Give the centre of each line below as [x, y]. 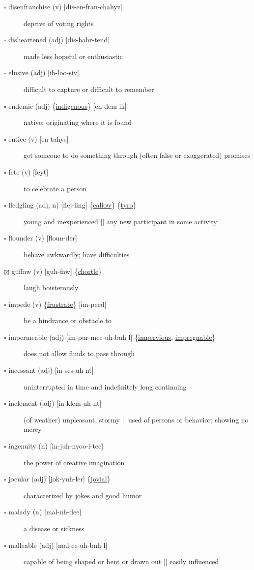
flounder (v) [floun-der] [43, 238]
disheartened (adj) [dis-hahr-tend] [59, 40]
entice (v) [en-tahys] [39, 138]
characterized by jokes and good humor [83, 495]
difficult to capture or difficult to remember [89, 89]
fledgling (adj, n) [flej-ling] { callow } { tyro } [72, 205]
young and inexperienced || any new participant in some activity [120, 221]
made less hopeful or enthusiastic [73, 56]
